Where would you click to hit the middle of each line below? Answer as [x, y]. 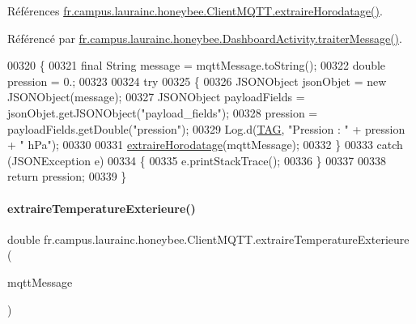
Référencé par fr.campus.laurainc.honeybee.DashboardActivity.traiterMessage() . [205, 38]
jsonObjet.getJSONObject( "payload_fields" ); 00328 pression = [163, 112]
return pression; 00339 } [67, 176]
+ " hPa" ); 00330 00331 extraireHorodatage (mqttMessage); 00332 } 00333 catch [205, 145]
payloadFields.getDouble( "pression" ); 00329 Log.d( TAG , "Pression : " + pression [206, 128]
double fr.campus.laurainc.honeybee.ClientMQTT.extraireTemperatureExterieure [208, 239]
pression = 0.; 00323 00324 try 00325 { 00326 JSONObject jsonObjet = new [197, 81]
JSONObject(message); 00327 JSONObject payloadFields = [156, 97]
